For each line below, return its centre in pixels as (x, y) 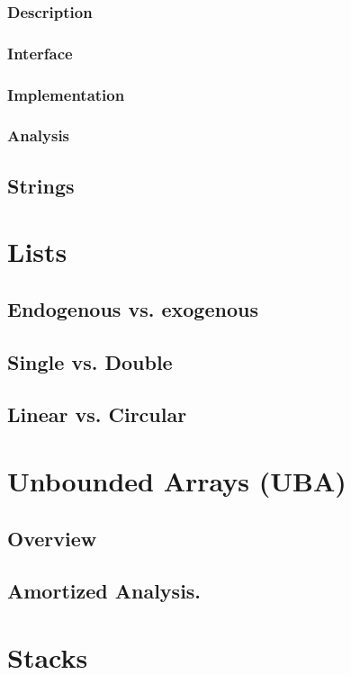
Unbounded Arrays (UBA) (177, 481)
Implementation (66, 94)
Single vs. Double (90, 361)
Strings (41, 185)
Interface (40, 53)
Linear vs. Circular (97, 414)
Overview (52, 538)
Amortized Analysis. (104, 591)
